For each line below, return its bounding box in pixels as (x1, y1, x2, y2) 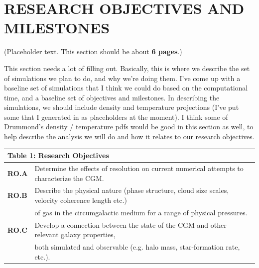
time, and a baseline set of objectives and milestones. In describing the (4, 92, 220, 102)
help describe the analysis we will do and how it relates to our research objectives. (4, 131, 255, 142)
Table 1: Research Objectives (7, 150, 109, 161)
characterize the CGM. (34, 173, 104, 183)
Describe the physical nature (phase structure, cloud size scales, (34, 185, 229, 195)
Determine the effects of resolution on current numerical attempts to (34, 163, 244, 173)
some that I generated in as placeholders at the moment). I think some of (4, 111, 228, 122)
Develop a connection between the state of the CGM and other (34, 219, 227, 230)
